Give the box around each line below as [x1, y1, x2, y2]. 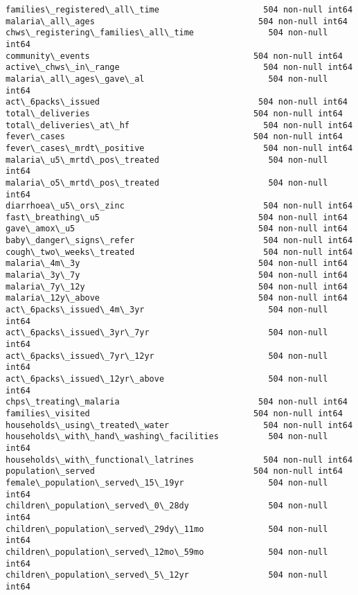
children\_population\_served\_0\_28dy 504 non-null [6, 501, 328, 511]
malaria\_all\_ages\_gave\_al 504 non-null [6, 73, 328, 84]
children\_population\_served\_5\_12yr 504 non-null [6, 570, 328, 580]
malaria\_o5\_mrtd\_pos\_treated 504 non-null [6, 177, 328, 188]
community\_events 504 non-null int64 [6, 51, 343, 61]
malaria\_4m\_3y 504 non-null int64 [6, 258, 348, 269]
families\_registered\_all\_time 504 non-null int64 [6, 5, 353, 15]
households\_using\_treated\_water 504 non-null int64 [6, 420, 353, 430]
